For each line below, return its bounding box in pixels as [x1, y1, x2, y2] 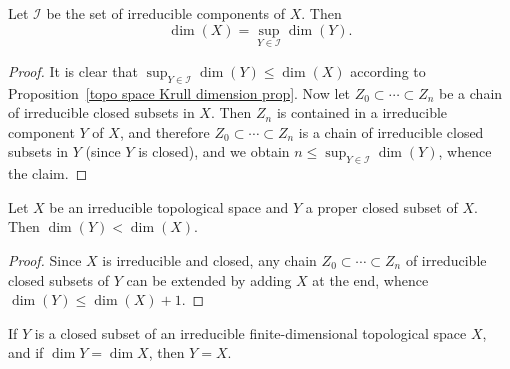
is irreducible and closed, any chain [102, 249, 317, 270]
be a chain [439, 82, 503, 103]
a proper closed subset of [305, 196, 458, 217]
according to [350, 60, 426, 81]
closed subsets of [8, 269, 110, 290]
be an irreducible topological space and [49, 196, 289, 217]
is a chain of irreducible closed [298, 121, 484, 142]
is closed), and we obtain [138, 141, 290, 162]
